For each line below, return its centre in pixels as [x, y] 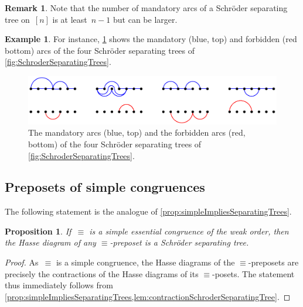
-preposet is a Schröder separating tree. [179, 242]
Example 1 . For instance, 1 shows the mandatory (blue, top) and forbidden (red [151, 39]
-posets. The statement [253, 273]
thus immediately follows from [59, 285]
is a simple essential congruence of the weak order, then [189, 231]
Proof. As [22, 262]
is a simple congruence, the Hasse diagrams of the [145, 262]
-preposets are [273, 262]
